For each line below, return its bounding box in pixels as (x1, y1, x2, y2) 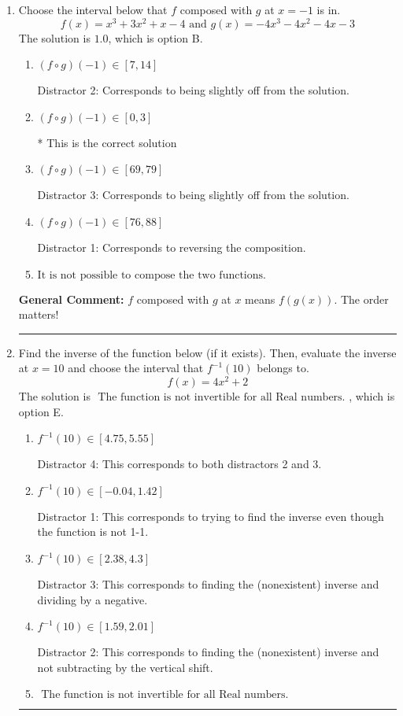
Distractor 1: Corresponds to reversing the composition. (37, 239, 306, 256)
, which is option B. (108, 29, 203, 46)
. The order (334, 290, 389, 307)
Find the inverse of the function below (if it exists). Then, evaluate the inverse (18, 344, 397, 360)
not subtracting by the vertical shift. (37, 659, 213, 675)
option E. (18, 403, 64, 419)
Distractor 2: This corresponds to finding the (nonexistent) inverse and (37, 644, 379, 660)
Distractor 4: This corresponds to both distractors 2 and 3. (37, 456, 322, 472)
